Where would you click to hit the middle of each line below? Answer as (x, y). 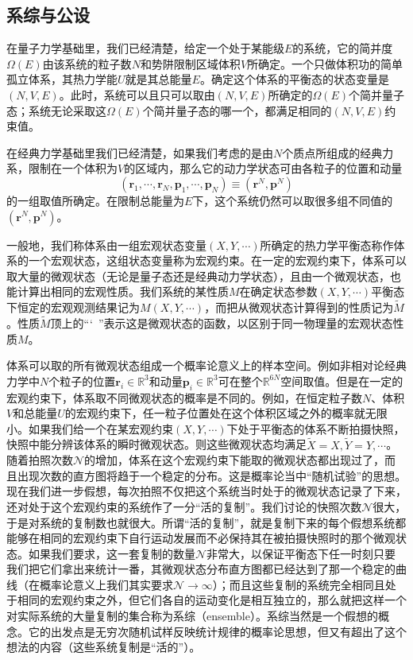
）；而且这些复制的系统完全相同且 (299, 584)
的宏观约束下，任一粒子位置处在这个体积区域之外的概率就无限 (226, 413)
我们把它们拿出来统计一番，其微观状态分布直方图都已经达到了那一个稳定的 (201, 569)
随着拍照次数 (40, 460)
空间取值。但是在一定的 (342, 380)
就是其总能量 (158, 79)
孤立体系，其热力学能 (62, 79)
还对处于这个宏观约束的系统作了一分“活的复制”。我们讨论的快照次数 (184, 506)
